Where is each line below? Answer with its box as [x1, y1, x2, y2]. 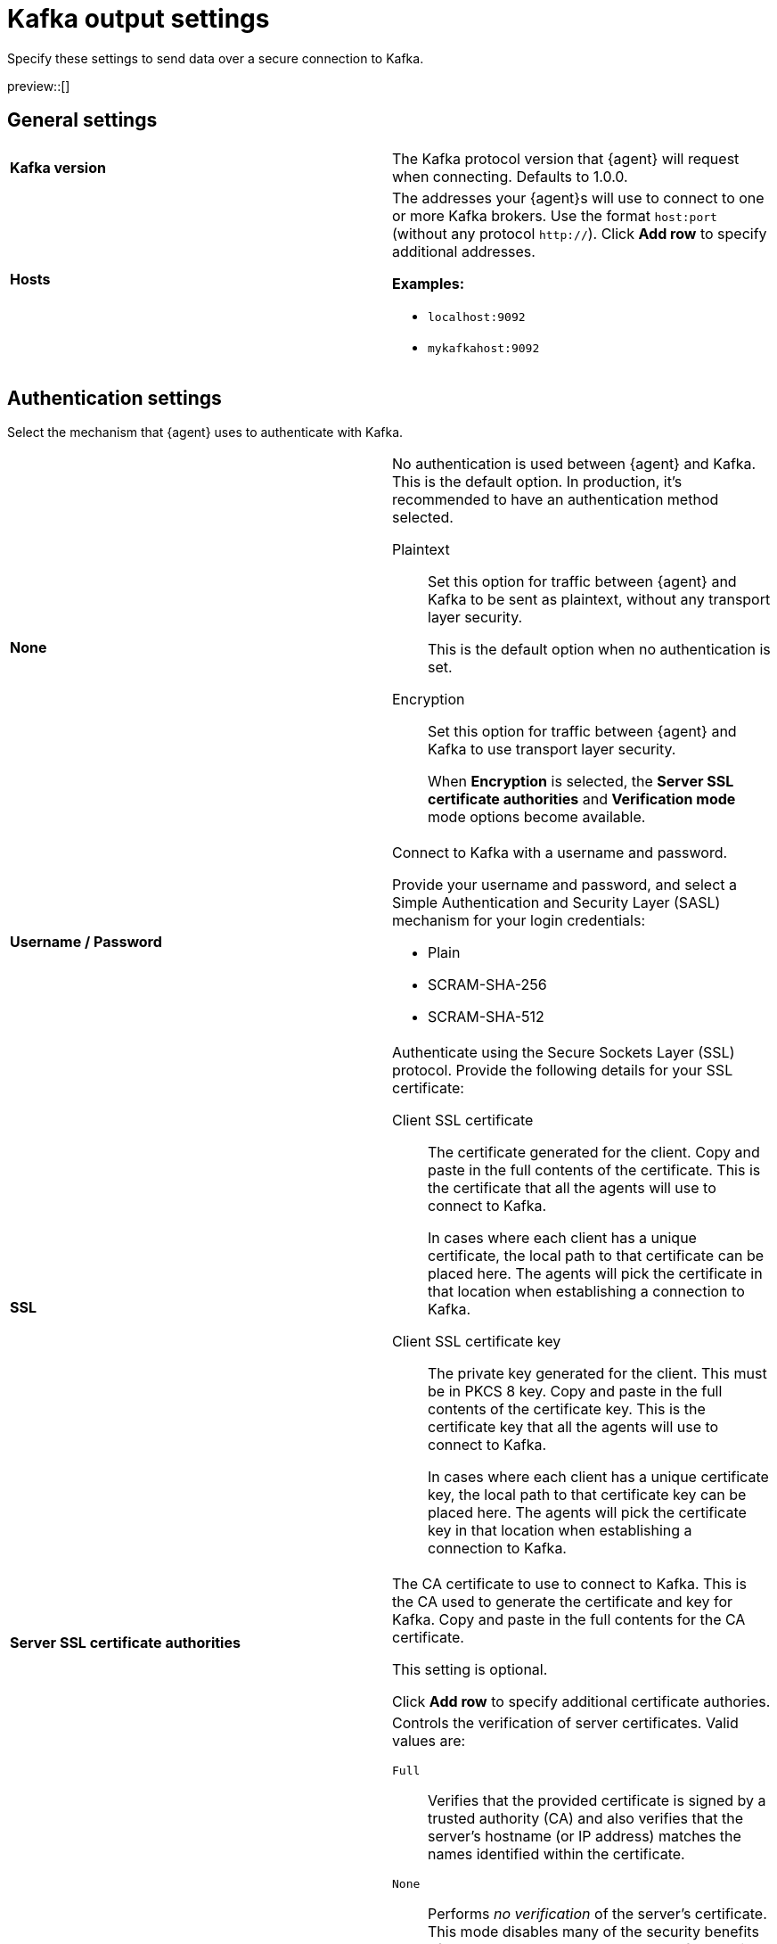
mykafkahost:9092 [428, 341, 540, 355]
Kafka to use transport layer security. [428, 740, 676, 759]
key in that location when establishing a [428, 1521, 692, 1540]
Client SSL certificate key [392, 1332, 561, 1351]
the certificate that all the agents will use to [428, 1179, 716, 1198]
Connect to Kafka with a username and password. [392, 844, 728, 862]
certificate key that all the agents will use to [428, 1418, 719, 1437]
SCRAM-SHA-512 [428, 1008, 544, 1026]
